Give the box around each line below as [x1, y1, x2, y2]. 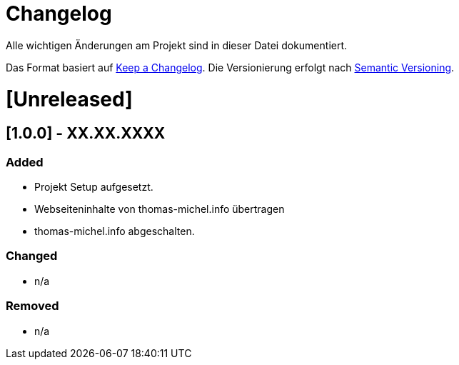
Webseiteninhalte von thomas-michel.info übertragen [34, 203, 285, 216]
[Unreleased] [6, 86, 133, 111]
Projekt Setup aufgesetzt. [34, 181, 153, 194]
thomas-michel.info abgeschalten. [34, 225, 195, 238]
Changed [6, 249, 58, 264]
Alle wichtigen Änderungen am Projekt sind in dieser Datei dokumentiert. [6, 39, 348, 51]
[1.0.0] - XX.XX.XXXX [6, 124, 166, 143]
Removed [6, 299, 59, 314]
